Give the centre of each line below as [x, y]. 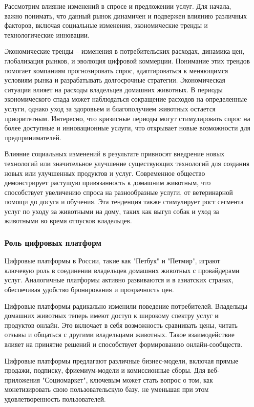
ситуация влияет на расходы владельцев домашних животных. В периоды [114, 89]
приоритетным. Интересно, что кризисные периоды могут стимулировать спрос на [127, 118]
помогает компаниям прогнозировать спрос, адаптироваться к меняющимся [116, 70]
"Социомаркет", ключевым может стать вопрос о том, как [127, 379]
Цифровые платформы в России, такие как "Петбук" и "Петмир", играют [112, 261]
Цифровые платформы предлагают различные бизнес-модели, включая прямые [121, 360]
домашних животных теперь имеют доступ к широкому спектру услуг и [112, 315]
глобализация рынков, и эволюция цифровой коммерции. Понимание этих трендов [127, 60]
